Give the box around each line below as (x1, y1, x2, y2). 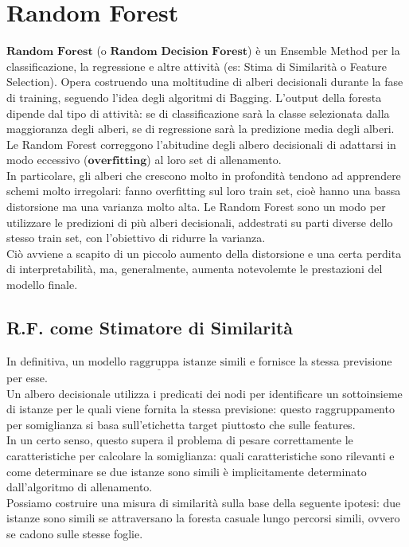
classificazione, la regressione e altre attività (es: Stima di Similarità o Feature (6, 57, 387, 74)
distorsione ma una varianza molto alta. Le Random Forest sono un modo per (6, 198, 386, 215)
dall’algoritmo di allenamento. (6, 479, 153, 495)
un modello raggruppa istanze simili (72, 356, 247, 368)
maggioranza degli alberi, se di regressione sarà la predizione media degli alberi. (6, 120, 395, 137)
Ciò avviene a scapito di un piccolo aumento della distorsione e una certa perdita (6, 244, 402, 261)
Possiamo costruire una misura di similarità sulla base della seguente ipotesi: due (6, 494, 401, 510)
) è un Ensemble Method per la (247, 42, 400, 59)
